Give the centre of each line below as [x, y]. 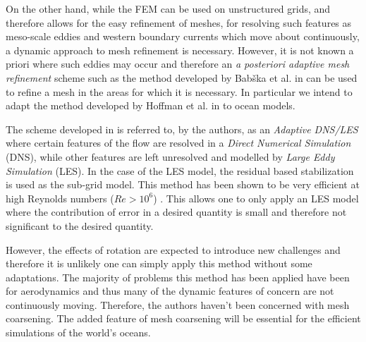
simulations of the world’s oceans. [78, 332]
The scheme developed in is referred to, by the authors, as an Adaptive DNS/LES [182, 129]
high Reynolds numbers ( [60, 198]
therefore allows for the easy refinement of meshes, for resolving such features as [179, 22]
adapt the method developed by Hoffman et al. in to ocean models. [151, 105]
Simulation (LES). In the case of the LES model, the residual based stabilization [180, 170]
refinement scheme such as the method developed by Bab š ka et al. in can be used [182, 77]
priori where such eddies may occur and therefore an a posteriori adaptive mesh [178, 64]
